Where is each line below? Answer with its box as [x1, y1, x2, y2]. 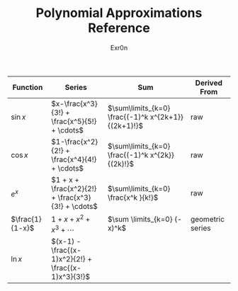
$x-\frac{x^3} [51, 98, 98, 108]
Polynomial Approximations [35, 5, 203, 21]
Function [12, 82, 43, 92]
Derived [195, 78, 223, 88]
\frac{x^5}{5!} [51, 116, 97, 126]
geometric [190, 215, 225, 224]
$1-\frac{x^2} [51, 137, 98, 147]
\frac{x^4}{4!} [51, 154, 97, 164]
